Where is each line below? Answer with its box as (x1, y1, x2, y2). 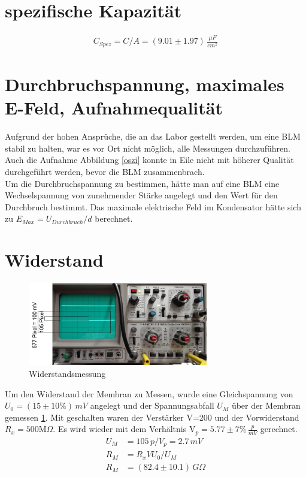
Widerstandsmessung (29, 367, 106, 380)
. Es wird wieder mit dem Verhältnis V (53, 422, 196, 435)
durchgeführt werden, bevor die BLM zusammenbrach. (5, 165, 205, 178)
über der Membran (231, 399, 301, 412)
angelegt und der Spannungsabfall (90, 399, 214, 412)
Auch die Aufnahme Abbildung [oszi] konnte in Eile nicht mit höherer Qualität (5, 153, 294, 166)
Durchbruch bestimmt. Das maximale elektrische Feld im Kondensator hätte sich (5, 200, 301, 213)
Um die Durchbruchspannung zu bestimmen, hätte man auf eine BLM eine (5, 177, 280, 189)
